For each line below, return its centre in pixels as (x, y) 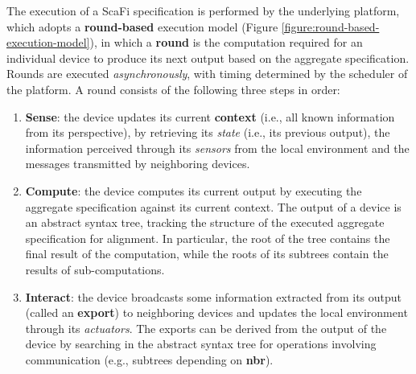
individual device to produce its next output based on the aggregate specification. (208, 58)
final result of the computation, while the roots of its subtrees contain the (207, 254)
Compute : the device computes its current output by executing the (194, 190)
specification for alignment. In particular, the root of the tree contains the (208, 238)
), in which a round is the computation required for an (226, 42)
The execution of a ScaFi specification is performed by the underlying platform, (203, 10)
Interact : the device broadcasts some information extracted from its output (214, 296)
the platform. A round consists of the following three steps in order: (173, 89)
